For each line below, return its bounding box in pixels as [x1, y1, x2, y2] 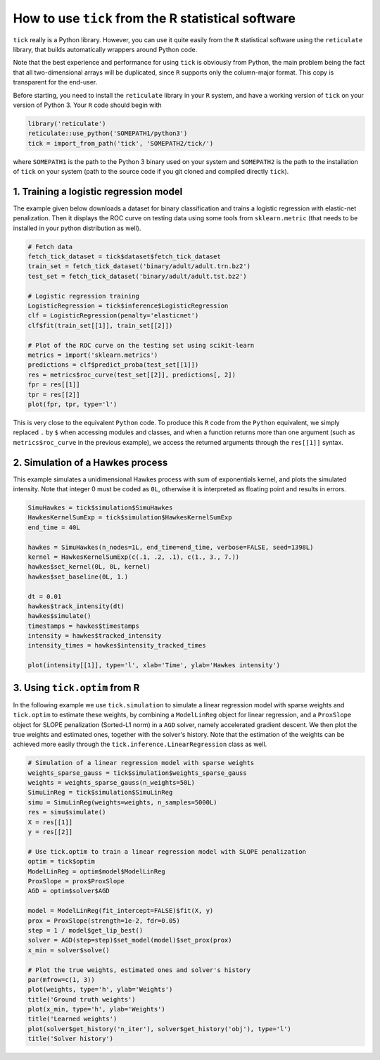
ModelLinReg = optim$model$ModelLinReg [27, 867, 165, 876]
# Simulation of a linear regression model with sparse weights [27, 759, 255, 767]
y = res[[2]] [27, 828, 73, 836]
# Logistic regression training [27, 292, 140, 300]
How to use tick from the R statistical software [13, 11, 296, 26]
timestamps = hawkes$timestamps [27, 622, 140, 630]
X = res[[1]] [27, 818, 73, 826]
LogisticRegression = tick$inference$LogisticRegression [27, 302, 229, 310]
